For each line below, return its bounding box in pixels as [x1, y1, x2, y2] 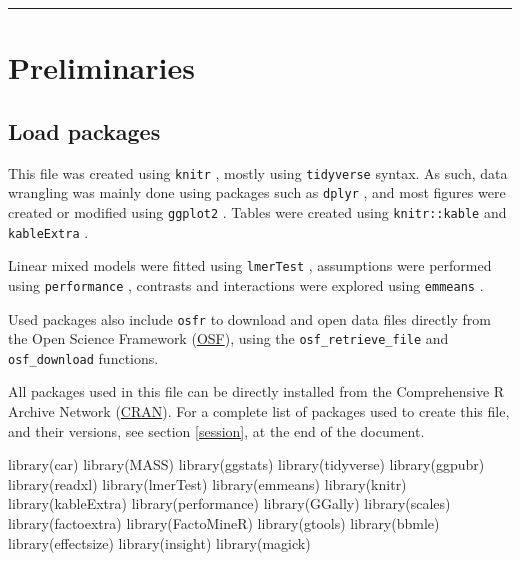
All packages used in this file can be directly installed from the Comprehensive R [8, 381, 505, 402]
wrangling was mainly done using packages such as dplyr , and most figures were [8, 182, 506, 203]
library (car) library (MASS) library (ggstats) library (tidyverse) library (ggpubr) [8, 454, 485, 475]
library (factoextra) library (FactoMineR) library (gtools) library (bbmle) [8, 513, 440, 534]
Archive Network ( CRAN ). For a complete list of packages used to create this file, [8, 401, 510, 422]
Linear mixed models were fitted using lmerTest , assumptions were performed [8, 255, 492, 276]
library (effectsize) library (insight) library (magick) [8, 532, 311, 553]
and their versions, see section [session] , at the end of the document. [8, 420, 425, 441]
